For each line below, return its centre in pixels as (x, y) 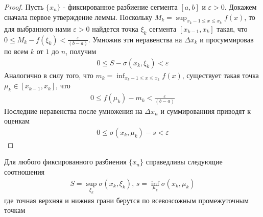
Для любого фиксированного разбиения (65, 162)
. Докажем (241, 7)
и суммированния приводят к (206, 111)
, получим (81, 51)
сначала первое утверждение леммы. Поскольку (78, 17)
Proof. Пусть (24, 7)
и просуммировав (227, 39)
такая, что (232, 28)
